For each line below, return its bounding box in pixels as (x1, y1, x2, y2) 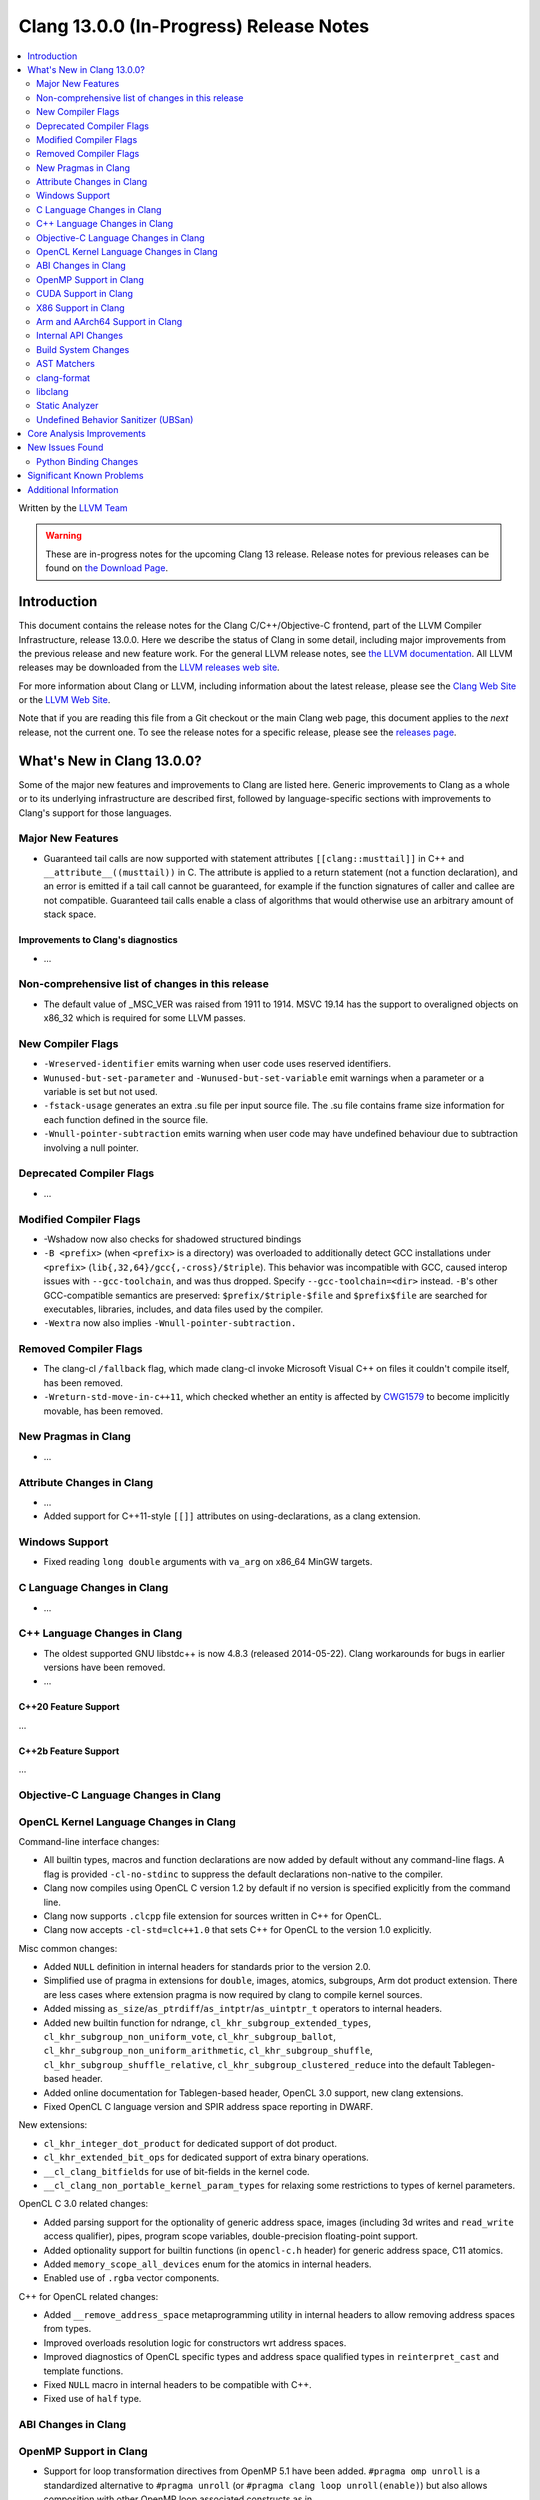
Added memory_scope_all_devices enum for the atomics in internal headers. (43, 2258, 372, 2270)
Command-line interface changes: (18, 1835, 160, 1847)
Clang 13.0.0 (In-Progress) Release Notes (18, 15, 370, 37)
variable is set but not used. (43, 1086, 159, 1098)
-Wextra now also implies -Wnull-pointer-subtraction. (43, 1317, 297, 1329)
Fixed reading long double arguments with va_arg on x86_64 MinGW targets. (43, 1556, 373, 1568)
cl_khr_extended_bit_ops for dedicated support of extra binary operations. (43, 2151, 369, 2164)
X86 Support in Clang (36, 301, 125, 314)
